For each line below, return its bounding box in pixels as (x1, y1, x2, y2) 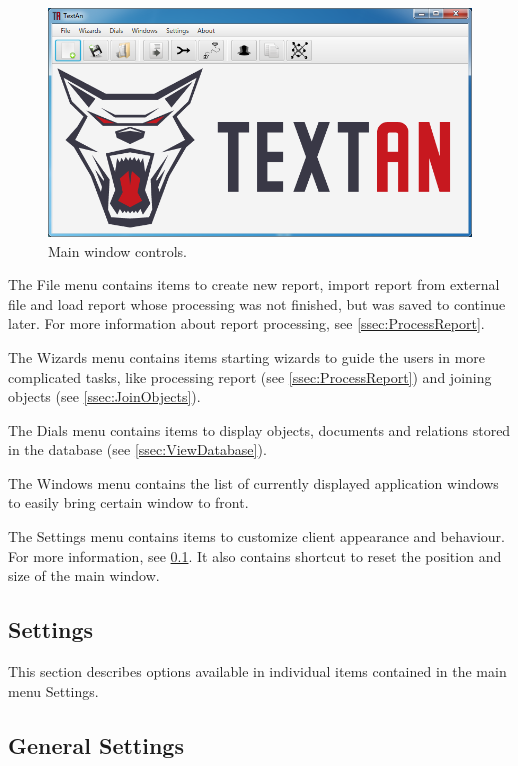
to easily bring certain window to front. (8, 492, 249, 513)
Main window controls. (48, 240, 187, 261)
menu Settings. (8, 680, 99, 701)
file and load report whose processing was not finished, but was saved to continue (8, 293, 506, 314)
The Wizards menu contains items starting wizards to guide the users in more (8, 346, 486, 367)
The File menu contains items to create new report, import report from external (8, 274, 500, 295)
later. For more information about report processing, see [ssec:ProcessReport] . (8, 313, 485, 334)
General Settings (8, 729, 184, 760)
